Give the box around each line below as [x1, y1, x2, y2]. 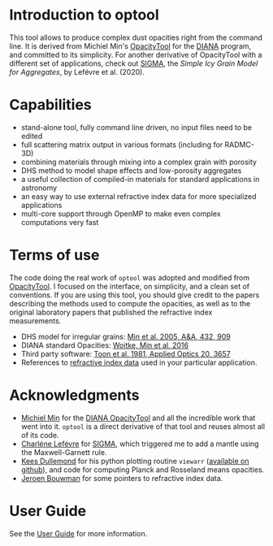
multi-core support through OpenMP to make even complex [20, 209, 222, 219]
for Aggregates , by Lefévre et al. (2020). [9, 67, 145, 76]
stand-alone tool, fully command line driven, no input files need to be [20, 122, 253, 132]
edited [20, 131, 43, 141]
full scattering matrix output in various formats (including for [20, 140, 223, 149]
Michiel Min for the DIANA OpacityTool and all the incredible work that [20, 413, 256, 422]
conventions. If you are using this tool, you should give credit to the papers [9, 290, 260, 300]
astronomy [20, 183, 58, 193]
